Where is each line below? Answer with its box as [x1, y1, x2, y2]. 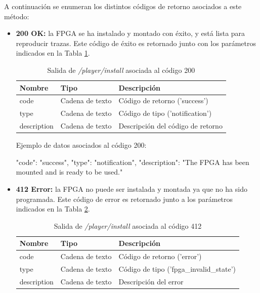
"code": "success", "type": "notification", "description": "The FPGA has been [16, 156, 249, 167]
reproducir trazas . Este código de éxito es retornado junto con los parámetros [16, 37, 256, 48]
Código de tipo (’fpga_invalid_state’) [118, 264, 236, 274]
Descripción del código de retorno [118, 120, 223, 131]
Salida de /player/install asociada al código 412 [54, 220, 202, 231]
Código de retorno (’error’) [118, 251, 202, 262]
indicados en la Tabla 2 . [16, 203, 90, 214]
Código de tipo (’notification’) [118, 108, 212, 118]
